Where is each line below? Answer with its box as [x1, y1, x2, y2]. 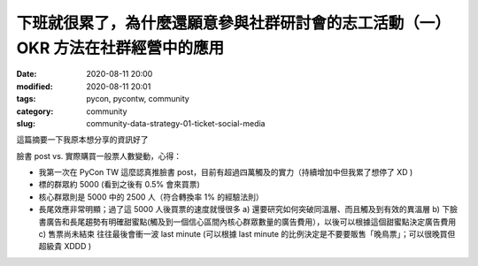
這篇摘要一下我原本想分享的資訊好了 [16, 134, 149, 145]
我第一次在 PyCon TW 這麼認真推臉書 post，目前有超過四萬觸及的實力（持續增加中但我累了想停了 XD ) [38, 167, 413, 178]
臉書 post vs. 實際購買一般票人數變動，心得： [16, 150, 182, 161]
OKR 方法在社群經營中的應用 [16, 38, 225, 57]
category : [16, 106, 54, 117]
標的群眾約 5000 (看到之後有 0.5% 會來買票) [38, 179, 201, 190]
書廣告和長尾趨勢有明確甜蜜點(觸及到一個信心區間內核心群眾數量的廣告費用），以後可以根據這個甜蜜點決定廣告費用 [38, 217, 457, 227]
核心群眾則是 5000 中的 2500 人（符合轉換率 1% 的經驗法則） [38, 191, 265, 202]
